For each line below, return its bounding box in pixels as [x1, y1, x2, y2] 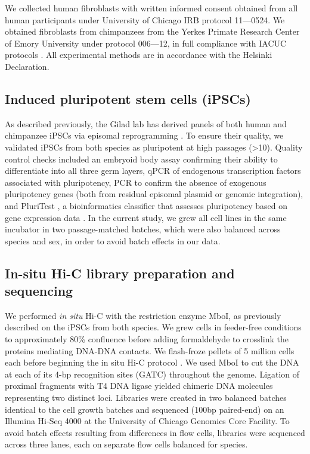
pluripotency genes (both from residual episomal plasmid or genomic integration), [5, 188, 303, 200]
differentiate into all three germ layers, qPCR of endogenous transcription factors [5, 164, 301, 177]
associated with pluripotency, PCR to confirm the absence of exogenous [5, 176, 266, 188]
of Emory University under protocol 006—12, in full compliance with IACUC [5, 36, 287, 49]
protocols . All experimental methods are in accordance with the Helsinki [5, 48, 272, 61]
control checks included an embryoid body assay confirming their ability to [5, 152, 278, 165]
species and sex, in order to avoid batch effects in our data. [5, 234, 221, 247]
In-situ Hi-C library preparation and [5, 263, 235, 282]
